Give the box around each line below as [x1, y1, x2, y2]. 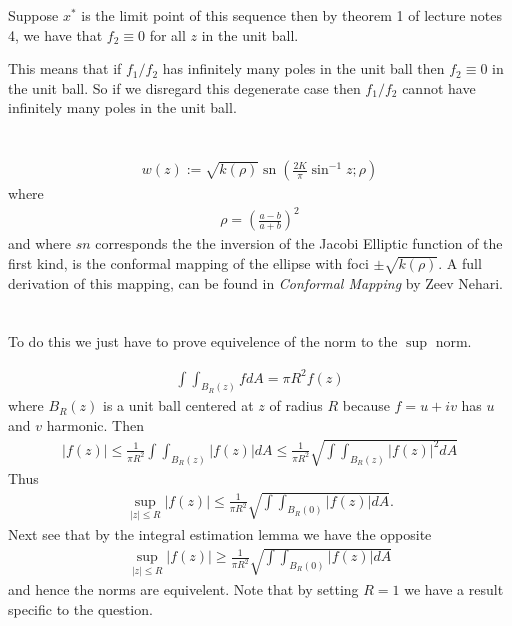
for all [149, 24, 186, 45]
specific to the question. [8, 599, 153, 620]
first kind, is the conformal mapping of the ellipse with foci [8, 252, 369, 273]
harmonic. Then [46, 415, 144, 436]
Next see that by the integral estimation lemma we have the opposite [8, 523, 432, 544]
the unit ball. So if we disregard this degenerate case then [8, 77, 361, 98]
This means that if [8, 58, 122, 79]
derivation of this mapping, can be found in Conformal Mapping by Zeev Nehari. [8, 272, 503, 293]
